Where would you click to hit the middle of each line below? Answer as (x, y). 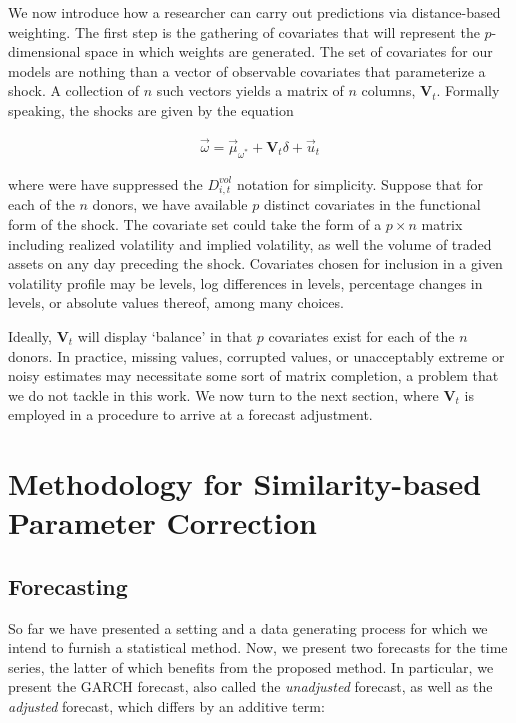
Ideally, (30, 335)
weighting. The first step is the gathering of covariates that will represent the (244, 31)
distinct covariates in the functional (372, 204)
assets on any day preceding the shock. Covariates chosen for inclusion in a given (255, 263)
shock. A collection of (74, 90)
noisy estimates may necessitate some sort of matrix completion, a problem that (253, 375)
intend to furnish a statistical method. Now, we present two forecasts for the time (258, 647)
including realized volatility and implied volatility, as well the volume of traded (250, 243)
